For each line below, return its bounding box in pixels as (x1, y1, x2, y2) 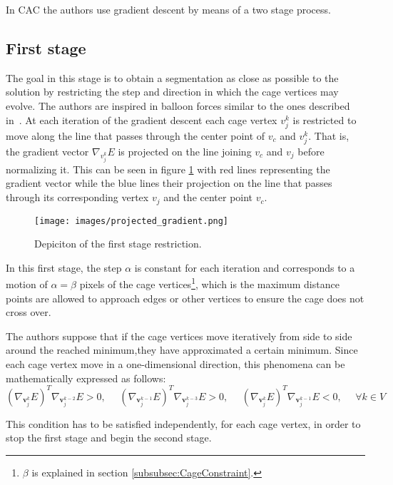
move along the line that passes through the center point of (6, 128, 265, 143)
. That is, (308, 128, 349, 143)
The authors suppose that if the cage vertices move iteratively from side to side (6, 328, 352, 343)
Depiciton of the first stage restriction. (34, 236, 202, 251)
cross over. (6, 305, 51, 320)
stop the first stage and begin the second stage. (6, 430, 212, 445)
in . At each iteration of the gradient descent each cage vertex (6, 112, 277, 127)
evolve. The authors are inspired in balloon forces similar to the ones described (6, 98, 350, 113)
